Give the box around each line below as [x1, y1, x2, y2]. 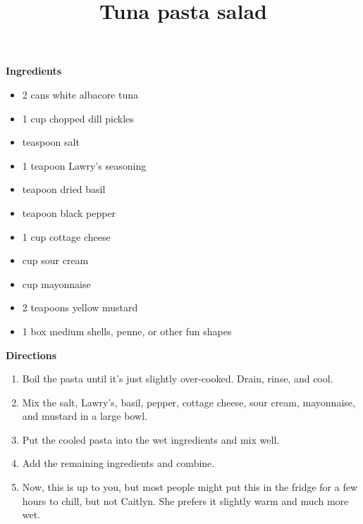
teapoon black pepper [22, 205, 116, 220]
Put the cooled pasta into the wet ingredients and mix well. [22, 432, 280, 447]
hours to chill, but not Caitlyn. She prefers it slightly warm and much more [22, 493, 349, 508]
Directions [6, 347, 57, 362]
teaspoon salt [22, 135, 80, 149]
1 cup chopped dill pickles [22, 111, 134, 125]
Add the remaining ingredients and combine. [22, 456, 215, 470]
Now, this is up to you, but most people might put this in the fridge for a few [22, 480, 358, 494]
